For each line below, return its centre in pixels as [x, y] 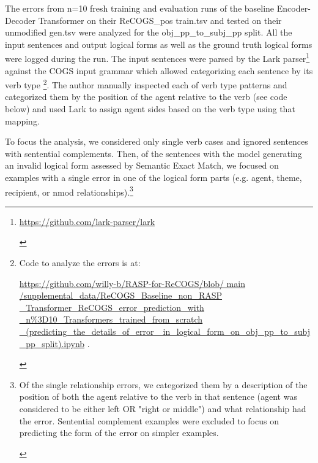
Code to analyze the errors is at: [80, 263]
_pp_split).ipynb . [54, 343]
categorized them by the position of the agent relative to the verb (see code [146, 97]
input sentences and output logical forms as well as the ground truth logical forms [159, 44]
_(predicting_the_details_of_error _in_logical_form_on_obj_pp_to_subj [165, 331]
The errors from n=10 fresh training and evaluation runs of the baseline [140, 8]
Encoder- [294, 8]
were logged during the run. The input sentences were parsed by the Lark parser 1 [157, 58]
